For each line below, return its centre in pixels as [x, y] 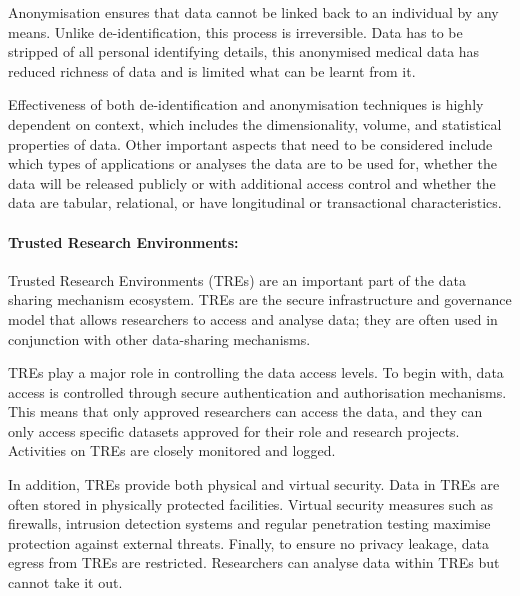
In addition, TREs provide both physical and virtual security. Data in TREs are [254, 484]
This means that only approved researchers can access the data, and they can [245, 411]
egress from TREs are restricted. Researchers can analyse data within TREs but [254, 562]
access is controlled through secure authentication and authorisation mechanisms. [257, 391]
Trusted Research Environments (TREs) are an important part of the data [237, 279]
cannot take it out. [65, 582]
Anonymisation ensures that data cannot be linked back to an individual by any [253, 12]
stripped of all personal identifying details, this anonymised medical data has [244, 51]
